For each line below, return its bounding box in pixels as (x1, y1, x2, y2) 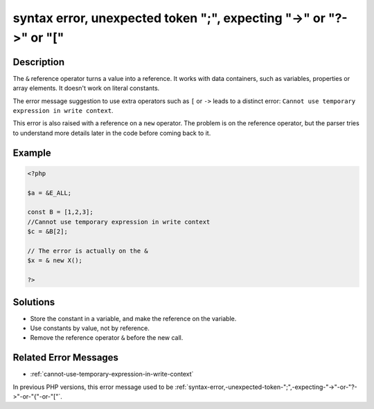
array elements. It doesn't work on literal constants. (12, 84, 160, 93)
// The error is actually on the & (27, 246, 148, 255)
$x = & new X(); (27, 257, 83, 264)
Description (12, 56, 65, 68)
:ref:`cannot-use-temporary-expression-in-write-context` (30, 370, 194, 379)
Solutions (12, 296, 55, 308)
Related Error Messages (12, 352, 119, 363)
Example (12, 147, 51, 158)
